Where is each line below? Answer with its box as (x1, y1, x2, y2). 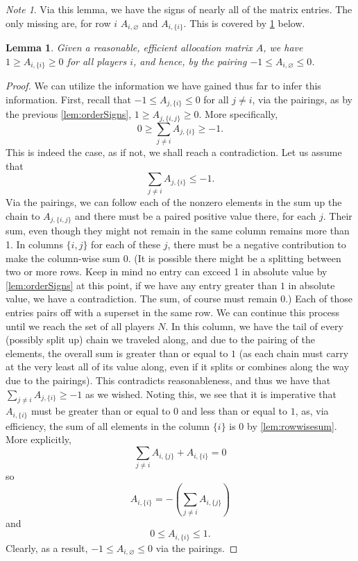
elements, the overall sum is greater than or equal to (6, 345, 228, 360)
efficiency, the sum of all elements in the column (6, 418, 210, 433)
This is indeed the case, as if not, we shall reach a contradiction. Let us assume (6, 144, 342, 159)
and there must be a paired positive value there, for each (75, 209, 316, 223)
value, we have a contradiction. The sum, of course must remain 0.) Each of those (6, 291, 352, 306)
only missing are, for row (6, 15, 111, 30)
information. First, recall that (6, 92, 131, 106)
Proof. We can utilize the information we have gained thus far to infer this (6, 78, 321, 93)
